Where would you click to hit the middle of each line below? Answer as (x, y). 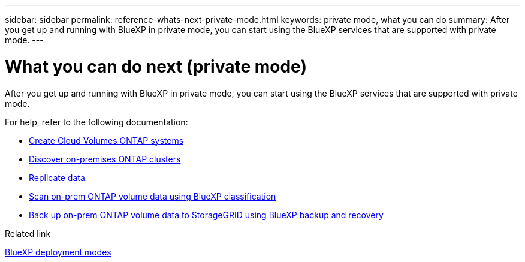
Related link (28, 233)
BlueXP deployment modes (58, 252)
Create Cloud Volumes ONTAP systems (106, 140)
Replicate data (57, 177)
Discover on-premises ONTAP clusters (105, 159)
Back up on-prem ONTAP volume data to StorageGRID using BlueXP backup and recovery (206, 215)
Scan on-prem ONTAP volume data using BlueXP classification (153, 196)
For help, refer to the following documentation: (96, 122)
